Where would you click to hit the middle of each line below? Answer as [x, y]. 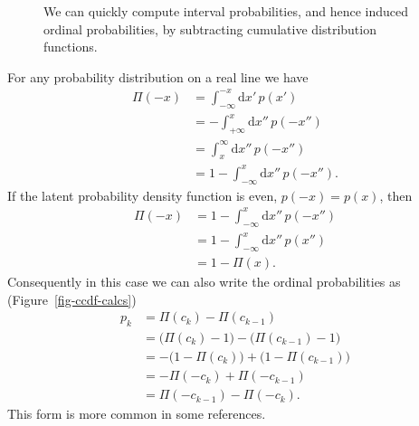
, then [396, 195]
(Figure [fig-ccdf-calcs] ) [72, 299]
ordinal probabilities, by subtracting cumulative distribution [210, 28]
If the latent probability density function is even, [143, 195]
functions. [71, 47]
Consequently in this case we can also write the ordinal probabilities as [204, 281]
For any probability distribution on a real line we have [158, 76]
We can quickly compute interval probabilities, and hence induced [226, 11]
